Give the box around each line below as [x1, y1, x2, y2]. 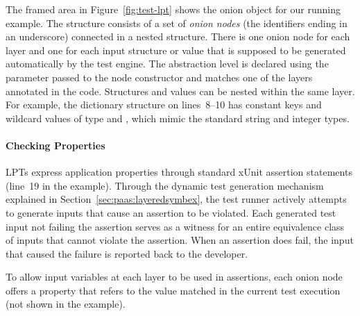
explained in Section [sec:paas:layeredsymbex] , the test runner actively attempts [6, 192, 347, 206]
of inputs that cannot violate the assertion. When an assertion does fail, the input [6, 233, 354, 247]
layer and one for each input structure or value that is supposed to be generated [6, 42, 346, 57]
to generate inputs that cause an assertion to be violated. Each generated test [6, 205, 336, 219]
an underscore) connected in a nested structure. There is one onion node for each [6, 29, 350, 44]
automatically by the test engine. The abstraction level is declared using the [6, 56, 329, 71]
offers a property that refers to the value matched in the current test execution [6, 283, 341, 297]
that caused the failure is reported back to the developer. [6, 246, 248, 260]
